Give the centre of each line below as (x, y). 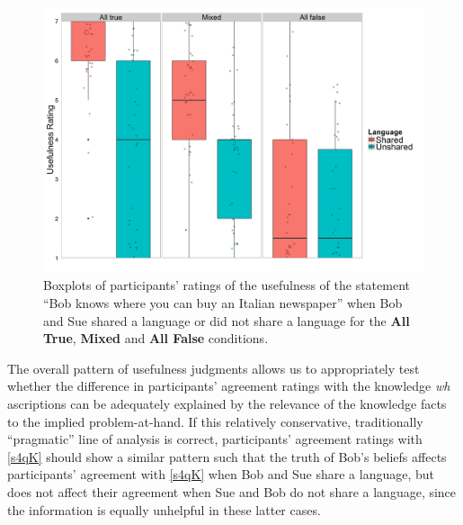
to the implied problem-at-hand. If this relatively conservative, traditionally (215, 421)
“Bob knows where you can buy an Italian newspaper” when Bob (223, 303)
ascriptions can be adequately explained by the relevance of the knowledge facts (227, 403)
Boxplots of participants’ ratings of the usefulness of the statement (227, 285)
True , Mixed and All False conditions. (156, 338)
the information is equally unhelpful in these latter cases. (164, 509)
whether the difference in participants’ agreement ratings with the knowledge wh (229, 386)
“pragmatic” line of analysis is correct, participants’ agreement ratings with (215, 439)
